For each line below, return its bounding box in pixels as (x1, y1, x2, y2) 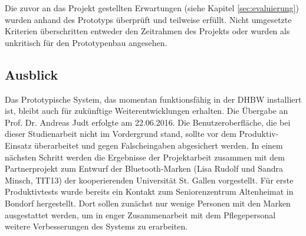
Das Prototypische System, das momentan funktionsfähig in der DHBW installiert (5, 93, 302, 105)
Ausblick (5, 65, 58, 83)
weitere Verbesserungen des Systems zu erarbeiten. (5, 220, 188, 232)
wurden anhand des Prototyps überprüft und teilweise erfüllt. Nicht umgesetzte (5, 13, 292, 25)
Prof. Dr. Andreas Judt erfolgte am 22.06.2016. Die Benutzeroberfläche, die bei (5, 116, 291, 128)
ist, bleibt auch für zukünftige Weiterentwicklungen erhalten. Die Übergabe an (5, 104, 288, 117)
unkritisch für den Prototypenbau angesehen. (5, 36, 167, 48)
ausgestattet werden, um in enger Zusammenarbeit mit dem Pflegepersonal (5, 208, 276, 221)
